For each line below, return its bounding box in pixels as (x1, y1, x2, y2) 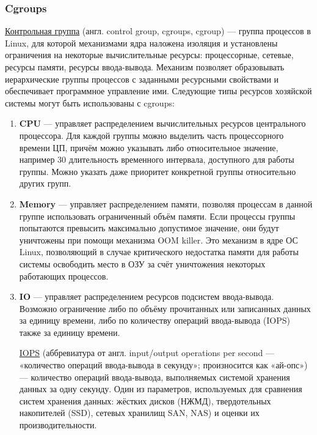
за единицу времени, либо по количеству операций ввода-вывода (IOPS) (19, 314, 291, 327)
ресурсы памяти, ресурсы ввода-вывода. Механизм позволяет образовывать (5, 61, 285, 73)
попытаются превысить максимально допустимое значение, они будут (19, 221, 279, 234)
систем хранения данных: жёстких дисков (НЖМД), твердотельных (19, 394, 271, 407)
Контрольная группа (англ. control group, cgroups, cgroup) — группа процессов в (5, 24, 311, 37)
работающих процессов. (19, 269, 109, 282)
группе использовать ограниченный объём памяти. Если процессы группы (19, 209, 296, 222)
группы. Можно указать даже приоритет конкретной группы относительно (19, 165, 296, 177)
